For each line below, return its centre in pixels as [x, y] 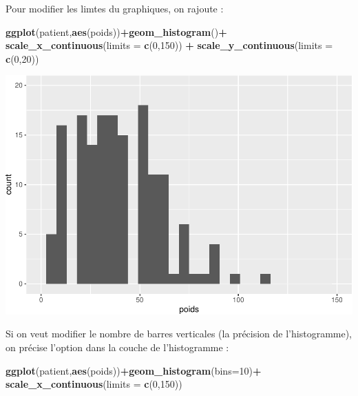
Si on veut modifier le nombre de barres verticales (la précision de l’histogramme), [179, 334]
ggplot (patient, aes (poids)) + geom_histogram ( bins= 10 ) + [134, 370]
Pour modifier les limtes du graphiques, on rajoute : [115, 8]
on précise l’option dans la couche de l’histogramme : [117, 347]
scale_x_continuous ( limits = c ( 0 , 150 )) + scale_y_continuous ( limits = [169, 45]
